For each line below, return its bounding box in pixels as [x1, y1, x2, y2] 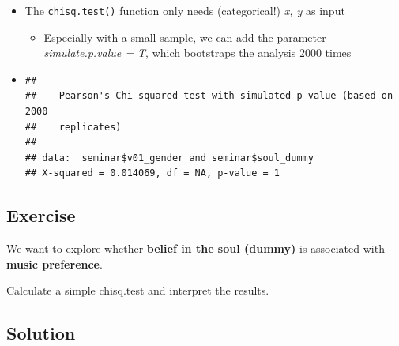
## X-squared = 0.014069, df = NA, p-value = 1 [24, 167, 280, 179]
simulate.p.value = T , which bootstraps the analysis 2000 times [43, 44, 352, 61]
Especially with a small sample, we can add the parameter [43, 28, 326, 45]
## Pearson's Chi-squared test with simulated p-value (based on [24, 90, 393, 102]
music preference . [6, 255, 103, 272]
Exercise [6, 203, 76, 228]
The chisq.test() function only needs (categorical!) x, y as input [24, 2, 345, 18]
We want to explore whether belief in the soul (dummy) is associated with [6, 240, 385, 257]
